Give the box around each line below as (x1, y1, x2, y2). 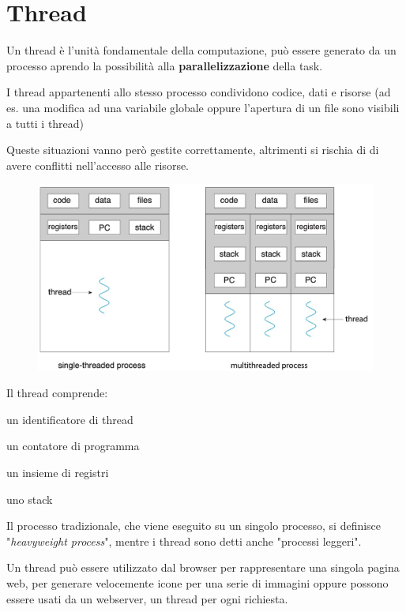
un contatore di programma (6, 437, 140, 454)
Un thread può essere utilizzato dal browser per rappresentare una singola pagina (6, 559, 400, 576)
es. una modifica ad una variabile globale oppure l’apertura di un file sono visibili (6, 99, 400, 115)
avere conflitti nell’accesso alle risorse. (6, 156, 189, 173)
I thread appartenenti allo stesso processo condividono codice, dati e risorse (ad (6, 84, 391, 100)
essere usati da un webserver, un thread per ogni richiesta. (6, 590, 288, 606)
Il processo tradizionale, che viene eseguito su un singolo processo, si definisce (6, 517, 382, 534)
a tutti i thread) (6, 115, 85, 131)
